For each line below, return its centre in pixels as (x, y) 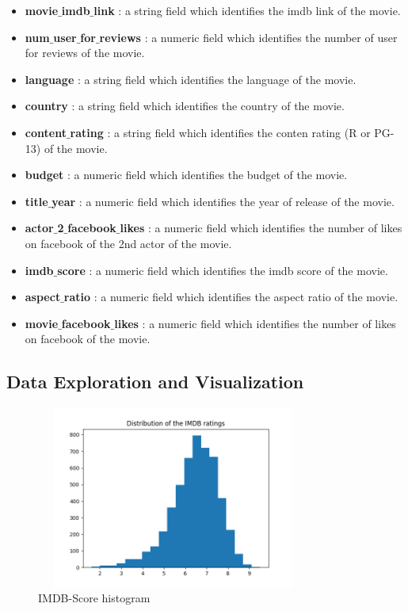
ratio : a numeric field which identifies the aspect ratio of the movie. (231, 297)
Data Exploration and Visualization (155, 382)
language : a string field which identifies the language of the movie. (191, 79)
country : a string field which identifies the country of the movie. (185, 106)
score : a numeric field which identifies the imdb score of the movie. (223, 270)
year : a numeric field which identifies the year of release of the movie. (223, 201)
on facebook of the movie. (88, 339)
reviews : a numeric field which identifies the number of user (248, 37)
